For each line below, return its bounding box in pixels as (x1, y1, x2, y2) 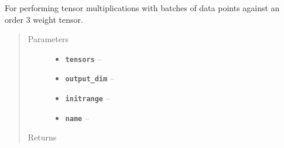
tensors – (65, 52, 102, 64)
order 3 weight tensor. (5, 13, 83, 25)
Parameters (28, 33, 69, 45)
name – (65, 111, 89, 123)
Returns (28, 131, 57, 143)
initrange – (65, 92, 110, 104)
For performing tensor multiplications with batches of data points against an (5, 2, 280, 13)
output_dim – (65, 72, 114, 84)
